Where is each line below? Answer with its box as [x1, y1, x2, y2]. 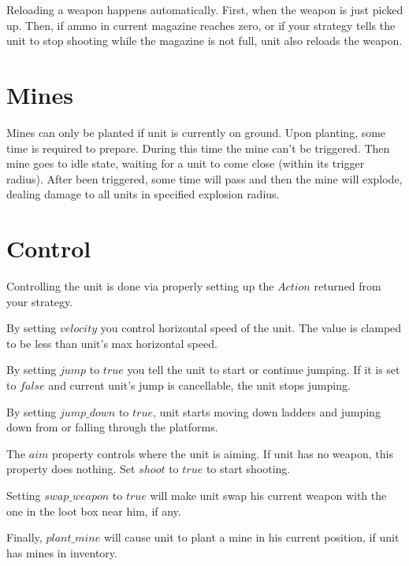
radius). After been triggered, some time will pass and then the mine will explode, [6, 170, 403, 187]
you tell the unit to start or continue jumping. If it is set [127, 361, 400, 378]
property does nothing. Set [6, 461, 136, 477]
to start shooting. [206, 461, 291, 477]
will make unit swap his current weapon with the [150, 486, 387, 503]
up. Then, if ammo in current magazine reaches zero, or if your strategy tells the [6, 17, 396, 33]
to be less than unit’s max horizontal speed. [6, 335, 218, 351]
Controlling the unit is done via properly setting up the [6, 278, 274, 294]
